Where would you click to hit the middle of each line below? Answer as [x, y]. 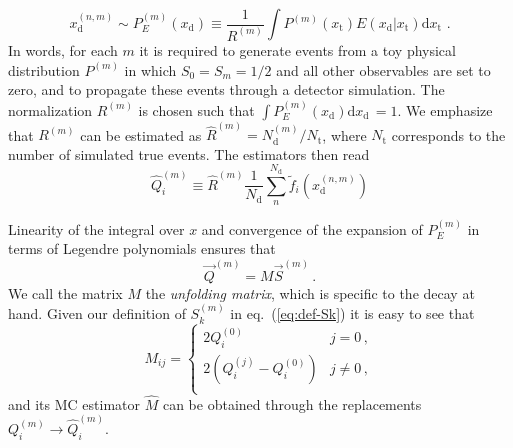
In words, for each [63, 50]
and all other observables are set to [383, 69]
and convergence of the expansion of [312, 228]
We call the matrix [65, 292]
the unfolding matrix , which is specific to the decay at [310, 292]
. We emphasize [445, 109]
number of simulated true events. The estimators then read [189, 153]
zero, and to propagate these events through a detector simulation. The [226, 89]
